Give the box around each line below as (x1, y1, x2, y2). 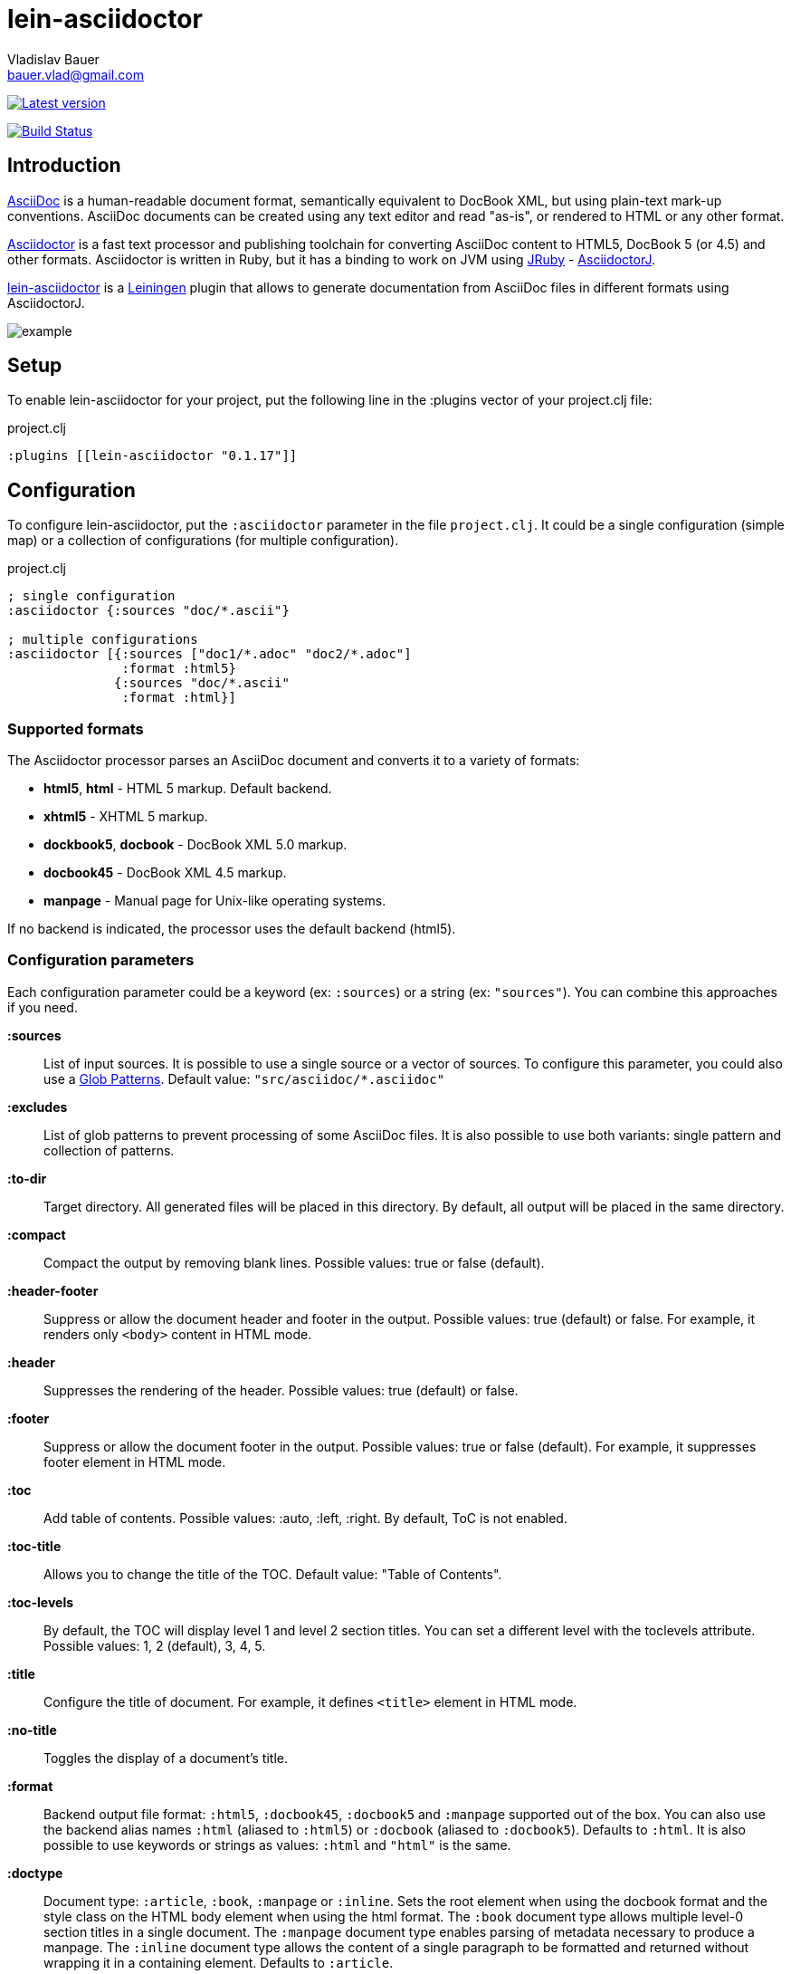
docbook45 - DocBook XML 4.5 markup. (43, 865, 287, 881)
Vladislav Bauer (7, 51, 100, 67)
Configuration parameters (7, 951, 195, 970)
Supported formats (7, 719, 144, 738)
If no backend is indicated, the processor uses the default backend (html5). (7, 921, 456, 937)
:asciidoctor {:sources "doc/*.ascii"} (7, 603, 290, 618)
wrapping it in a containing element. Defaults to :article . (43, 1954, 394, 1970)
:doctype (7, 1864, 63, 1881)
